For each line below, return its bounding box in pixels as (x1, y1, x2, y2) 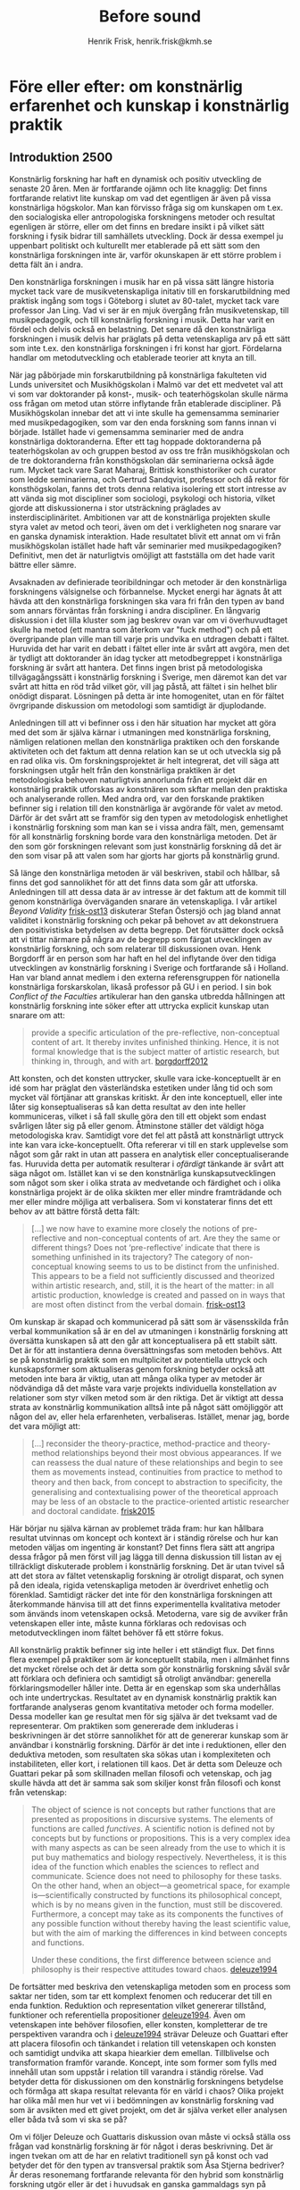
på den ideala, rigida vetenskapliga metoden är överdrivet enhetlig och (9, 1579, 270, 1591)
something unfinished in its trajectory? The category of (30, 1251, 234, 1262)
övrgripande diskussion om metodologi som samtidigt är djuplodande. (9, 699, 267, 711)
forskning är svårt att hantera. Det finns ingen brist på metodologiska (9, 662, 263, 673)
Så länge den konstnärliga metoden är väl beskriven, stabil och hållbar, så (9, 867, 280, 878)
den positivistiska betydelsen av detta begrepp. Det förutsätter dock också (9, 924, 284, 935)
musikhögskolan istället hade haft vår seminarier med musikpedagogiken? (9, 540, 282, 551)
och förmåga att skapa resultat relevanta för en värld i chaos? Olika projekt (9, 2086, 284, 2096)
